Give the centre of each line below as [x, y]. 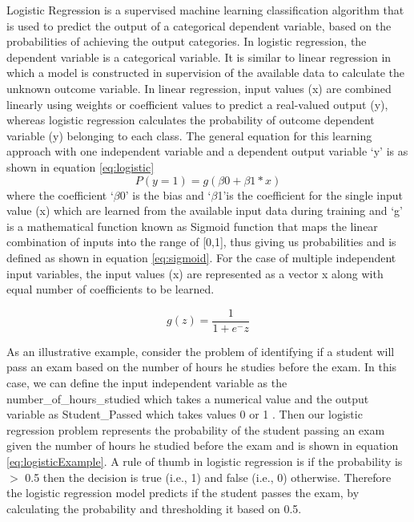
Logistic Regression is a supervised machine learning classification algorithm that [205, 10]
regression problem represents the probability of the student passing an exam [196, 429]
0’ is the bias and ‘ [165, 194]
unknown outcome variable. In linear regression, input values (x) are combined [199, 88]
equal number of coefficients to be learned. [111, 289]
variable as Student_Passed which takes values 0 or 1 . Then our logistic [185, 414]
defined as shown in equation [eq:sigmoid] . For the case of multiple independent [201, 257]
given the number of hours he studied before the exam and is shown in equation [203, 445]
